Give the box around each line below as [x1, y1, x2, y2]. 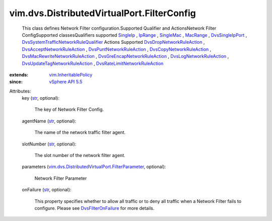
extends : [9, 71, 29, 78]
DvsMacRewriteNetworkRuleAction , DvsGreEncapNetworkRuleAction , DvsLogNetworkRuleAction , [22, 53, 229, 59]
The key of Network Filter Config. [34, 106, 104, 113]
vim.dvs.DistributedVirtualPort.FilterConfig [9, 8, 196, 19]
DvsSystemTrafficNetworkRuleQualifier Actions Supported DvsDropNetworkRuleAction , [22, 39, 205, 45]
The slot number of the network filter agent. [34, 153, 125, 159]
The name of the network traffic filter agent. [34, 129, 126, 135]
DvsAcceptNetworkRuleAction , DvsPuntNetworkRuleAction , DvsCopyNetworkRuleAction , [22, 46, 212, 52]
